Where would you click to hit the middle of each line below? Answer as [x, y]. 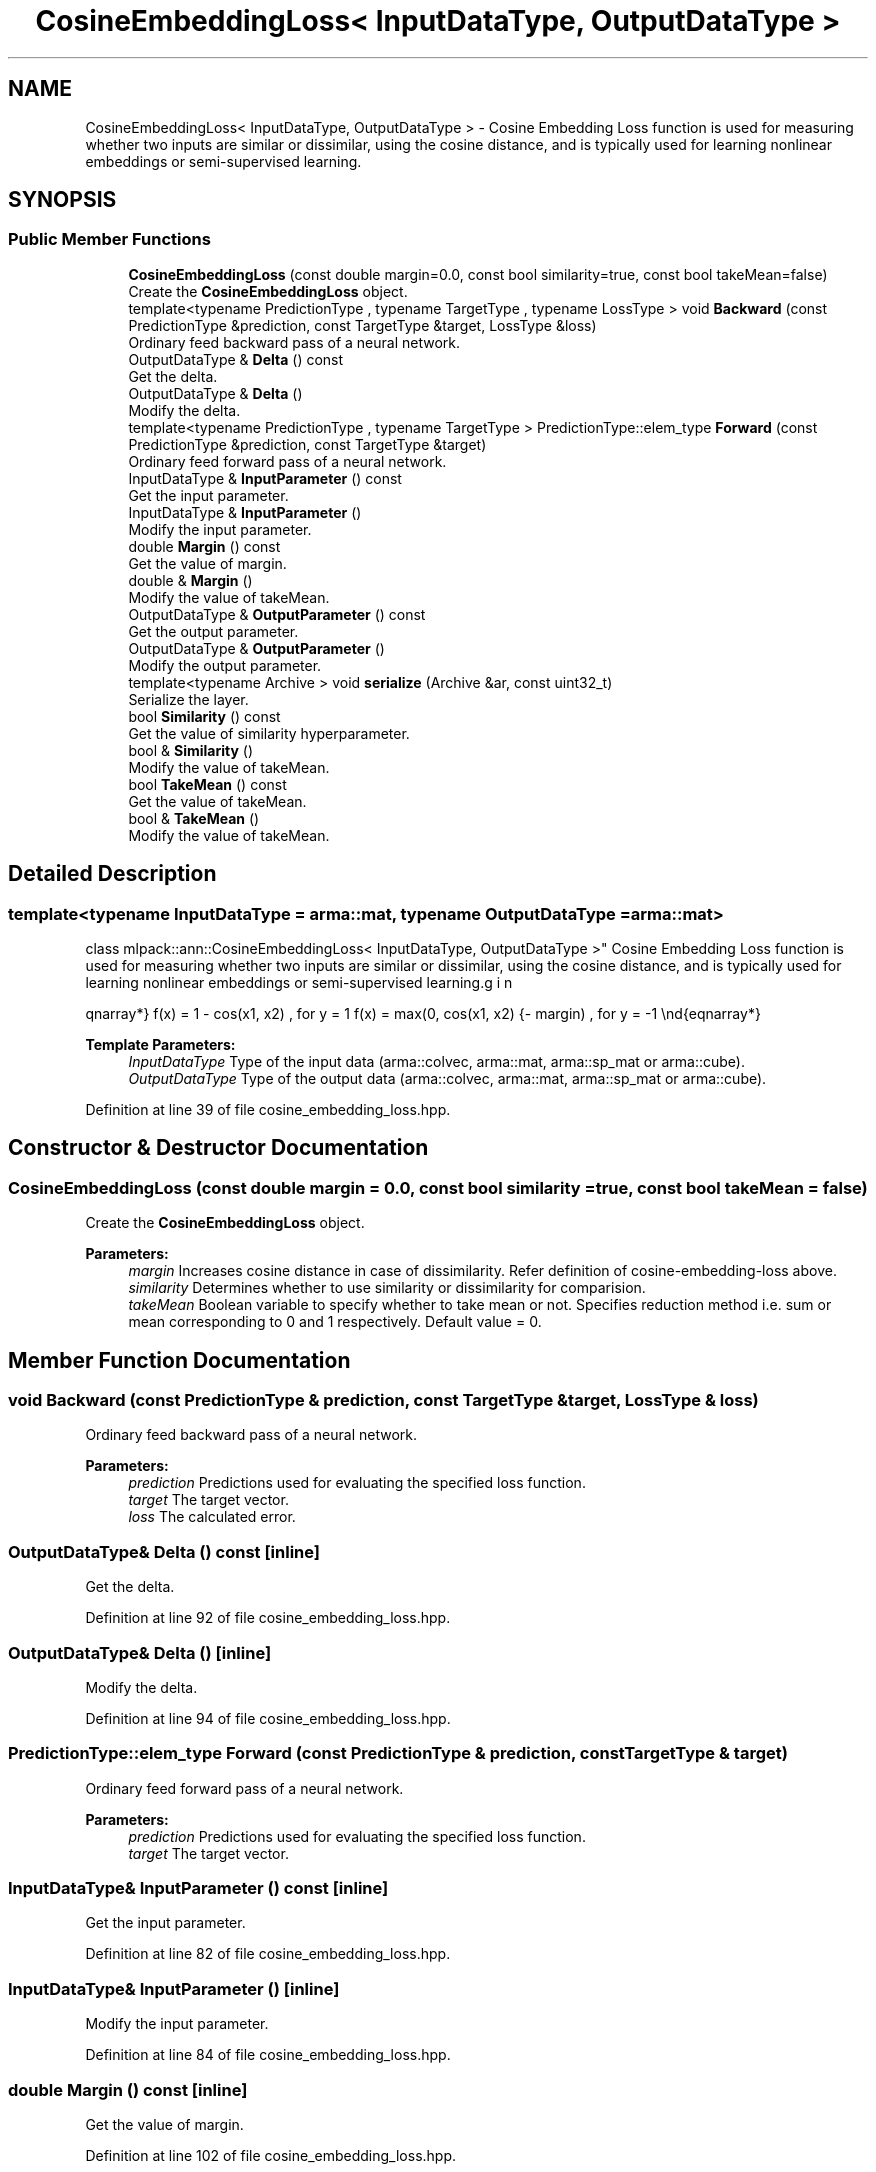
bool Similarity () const [204, 716]
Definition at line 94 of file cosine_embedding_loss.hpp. [268, 1718]
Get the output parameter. [213, 631]
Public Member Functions [109, 239]
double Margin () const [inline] [128, 2089]
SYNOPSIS [62, 200]
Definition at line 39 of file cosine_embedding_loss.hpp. [268, 1110]
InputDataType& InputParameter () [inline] [174, 1988]
